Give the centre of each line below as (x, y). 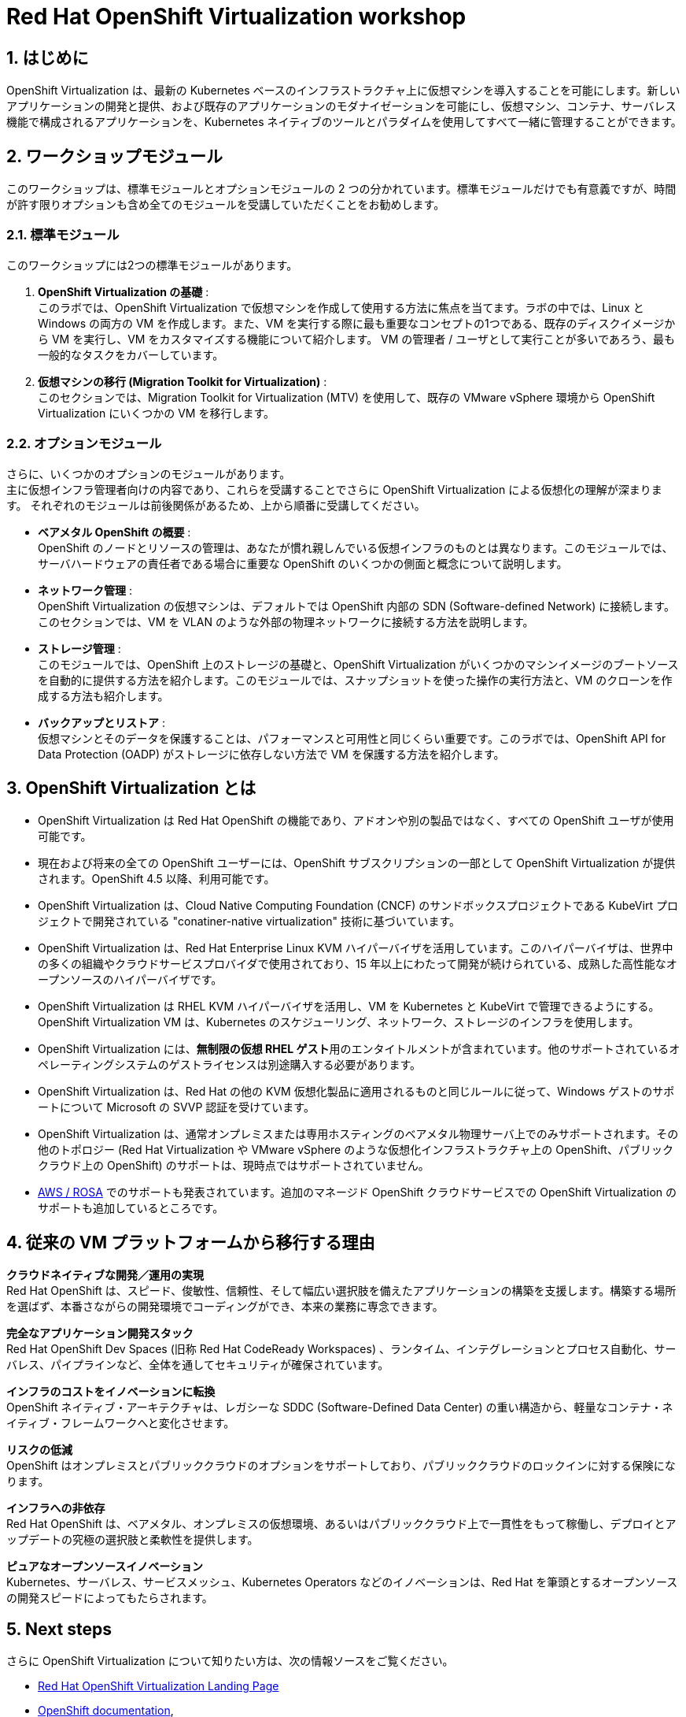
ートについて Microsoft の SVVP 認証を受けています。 (176, 1107)
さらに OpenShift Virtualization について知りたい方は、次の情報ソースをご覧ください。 (230, 1661)
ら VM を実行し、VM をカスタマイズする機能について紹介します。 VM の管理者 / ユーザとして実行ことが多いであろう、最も (357, 339)
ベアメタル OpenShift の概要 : (114, 532)
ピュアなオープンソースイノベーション (105, 1567)
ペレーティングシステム (98, 1065)
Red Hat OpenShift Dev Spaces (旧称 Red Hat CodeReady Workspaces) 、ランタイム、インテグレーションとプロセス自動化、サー (341, 1349)
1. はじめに (48, 57)
